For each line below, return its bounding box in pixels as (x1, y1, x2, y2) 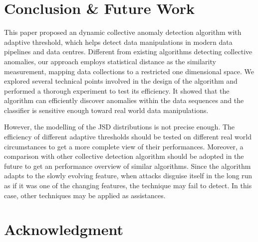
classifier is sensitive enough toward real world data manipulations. (4, 105, 209, 115)
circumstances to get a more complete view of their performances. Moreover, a (4, 141, 244, 151)
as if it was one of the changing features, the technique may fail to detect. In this (4, 180, 252, 191)
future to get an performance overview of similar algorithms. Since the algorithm (4, 160, 251, 171)
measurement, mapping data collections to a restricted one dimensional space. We (4, 66, 254, 76)
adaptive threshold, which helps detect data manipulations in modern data (4, 36, 233, 47)
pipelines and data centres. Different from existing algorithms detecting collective (4, 46, 253, 57)
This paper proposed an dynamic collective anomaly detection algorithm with (4, 27, 242, 37)
